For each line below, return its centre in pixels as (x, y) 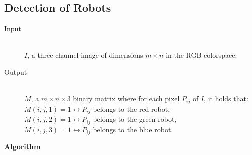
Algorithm (22, 146)
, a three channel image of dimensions (85, 55)
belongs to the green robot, (135, 119)
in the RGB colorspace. (202, 55)
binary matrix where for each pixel (126, 99)
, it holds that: (226, 99)
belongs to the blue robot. (133, 129)
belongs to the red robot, (132, 109)
